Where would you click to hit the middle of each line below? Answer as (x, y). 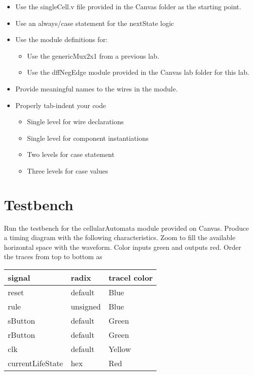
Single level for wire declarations (75, 121)
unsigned (86, 307)
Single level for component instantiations (88, 138)
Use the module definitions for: (61, 39)
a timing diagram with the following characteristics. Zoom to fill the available (120, 237)
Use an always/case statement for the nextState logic (95, 23)
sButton (21, 321)
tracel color (131, 278)
